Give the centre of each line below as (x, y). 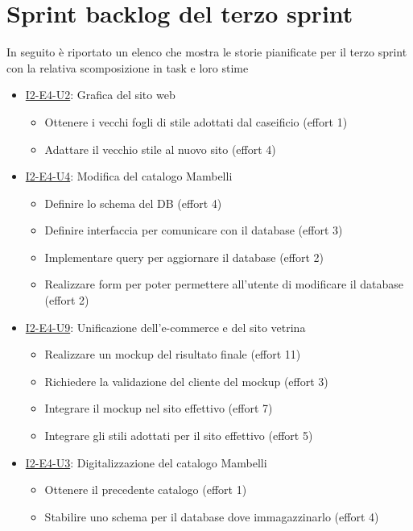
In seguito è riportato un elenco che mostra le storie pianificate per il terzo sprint (207, 52)
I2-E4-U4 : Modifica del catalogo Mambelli (129, 176)
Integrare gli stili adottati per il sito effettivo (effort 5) (179, 436)
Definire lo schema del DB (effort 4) (133, 203)
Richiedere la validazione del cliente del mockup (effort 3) (186, 381)
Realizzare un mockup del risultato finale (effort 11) (173, 354)
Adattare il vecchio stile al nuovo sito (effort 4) (160, 149)
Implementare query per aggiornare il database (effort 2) (184, 257)
